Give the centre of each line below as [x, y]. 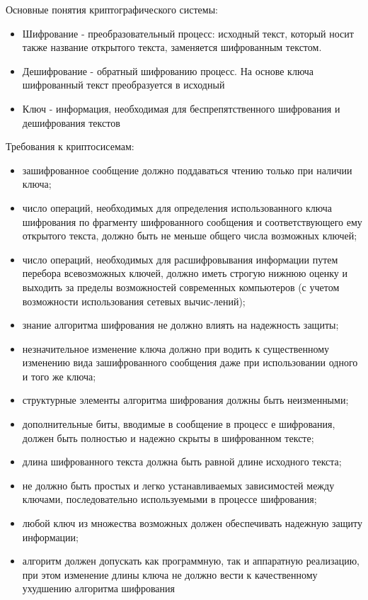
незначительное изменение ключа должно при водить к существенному [176, 348]
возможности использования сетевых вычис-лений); [134, 301]
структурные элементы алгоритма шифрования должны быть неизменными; [185, 400]
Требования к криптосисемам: [70, 146]
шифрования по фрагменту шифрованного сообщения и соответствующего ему [192, 221]
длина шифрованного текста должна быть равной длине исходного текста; [182, 462]
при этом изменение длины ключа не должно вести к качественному [170, 574]
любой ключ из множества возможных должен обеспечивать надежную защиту [192, 523]
